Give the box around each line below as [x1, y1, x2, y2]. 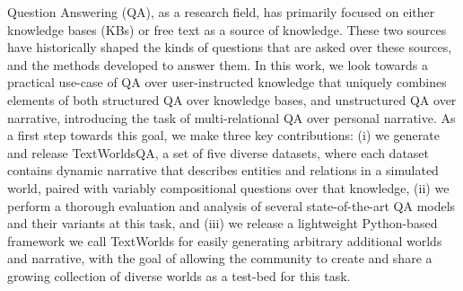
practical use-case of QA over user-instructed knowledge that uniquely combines [7, 73, 447, 92]
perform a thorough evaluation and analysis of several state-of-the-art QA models [7, 196, 456, 215]
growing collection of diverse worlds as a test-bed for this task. [7, 266, 351, 285]
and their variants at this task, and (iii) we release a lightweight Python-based [7, 214, 438, 233]
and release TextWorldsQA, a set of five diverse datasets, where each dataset [7, 143, 430, 162]
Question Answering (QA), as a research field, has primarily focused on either [7, 3, 435, 21]
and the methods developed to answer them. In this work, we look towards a [7, 55, 428, 74]
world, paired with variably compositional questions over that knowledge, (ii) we [7, 178, 450, 197]
